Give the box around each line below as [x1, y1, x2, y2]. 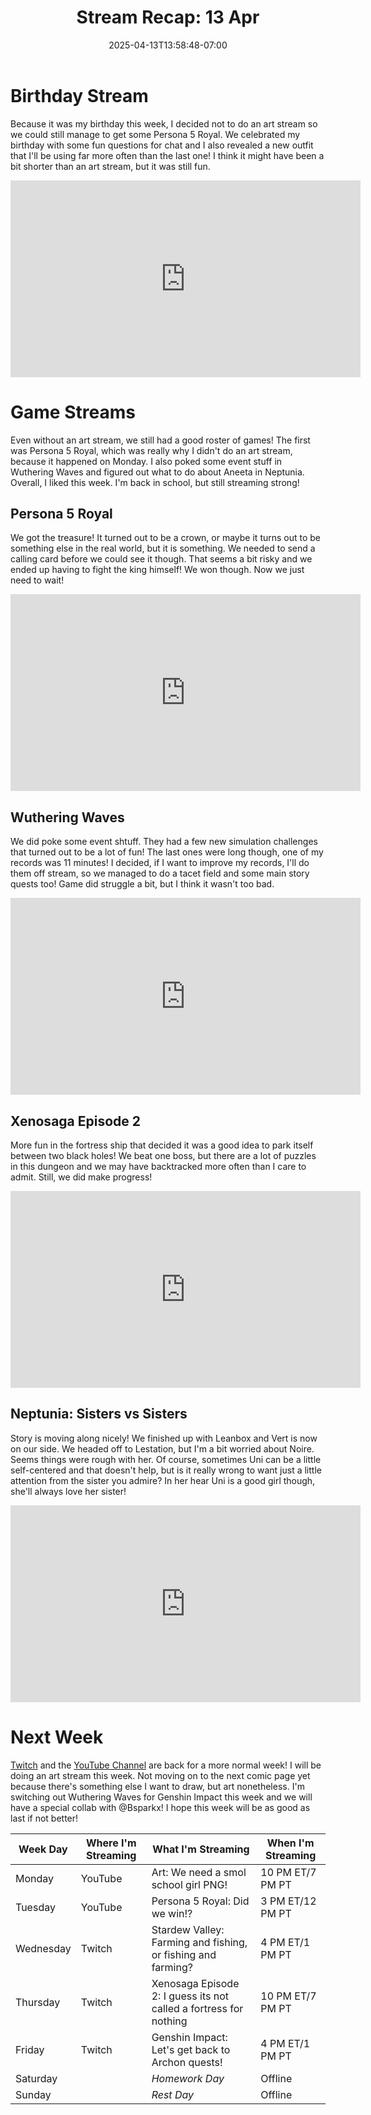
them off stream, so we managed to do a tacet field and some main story [10, 867, 310, 880]
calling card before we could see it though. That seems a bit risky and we [10, 553, 313, 565]
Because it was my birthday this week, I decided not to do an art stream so [10, 117, 318, 130]
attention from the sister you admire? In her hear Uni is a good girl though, [10, 1474, 316, 1486]
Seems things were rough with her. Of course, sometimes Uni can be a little [10, 1453, 322, 1465]
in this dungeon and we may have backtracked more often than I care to [10, 1161, 307, 1173]
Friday [15, 2042, 45, 2056]
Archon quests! [151, 2055, 223, 2069]
